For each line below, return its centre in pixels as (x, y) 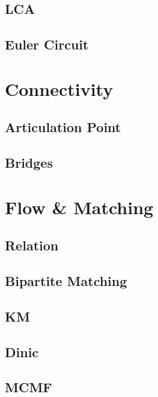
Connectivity (59, 88)
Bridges (29, 163)
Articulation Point (63, 127)
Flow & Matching (79, 207)
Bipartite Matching (66, 281)
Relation (32, 245)
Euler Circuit (47, 44)
